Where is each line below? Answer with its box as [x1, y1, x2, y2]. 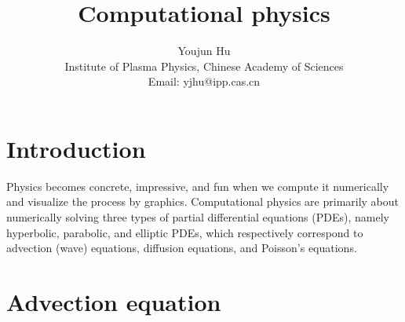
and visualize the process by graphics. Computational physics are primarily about [6, 193, 400, 210]
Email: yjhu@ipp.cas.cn [148, 73, 261, 90]
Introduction [6, 132, 146, 164]
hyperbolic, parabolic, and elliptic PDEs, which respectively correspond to [6, 224, 363, 240]
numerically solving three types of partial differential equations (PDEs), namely [6, 209, 389, 225]
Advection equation [6, 286, 221, 317]
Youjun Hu [177, 42, 231, 59]
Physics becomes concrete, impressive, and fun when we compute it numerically [6, 177, 389, 194]
